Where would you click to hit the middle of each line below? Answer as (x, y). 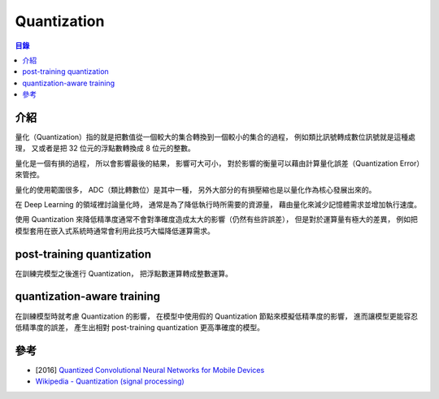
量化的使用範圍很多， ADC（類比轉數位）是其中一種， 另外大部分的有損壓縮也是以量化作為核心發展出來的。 (196, 189)
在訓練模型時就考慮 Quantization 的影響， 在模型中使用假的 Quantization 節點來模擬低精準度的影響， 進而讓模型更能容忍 (217, 316)
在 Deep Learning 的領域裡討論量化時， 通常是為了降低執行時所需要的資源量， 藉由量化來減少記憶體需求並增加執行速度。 (218, 204)
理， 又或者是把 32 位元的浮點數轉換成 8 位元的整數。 (105, 148)
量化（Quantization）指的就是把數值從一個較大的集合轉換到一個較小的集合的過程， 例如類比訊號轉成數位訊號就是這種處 (215, 137)
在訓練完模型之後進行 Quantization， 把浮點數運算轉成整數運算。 (124, 273)
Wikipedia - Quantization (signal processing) (110, 381)
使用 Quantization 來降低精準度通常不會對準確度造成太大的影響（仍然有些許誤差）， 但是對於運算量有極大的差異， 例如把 (217, 219)
